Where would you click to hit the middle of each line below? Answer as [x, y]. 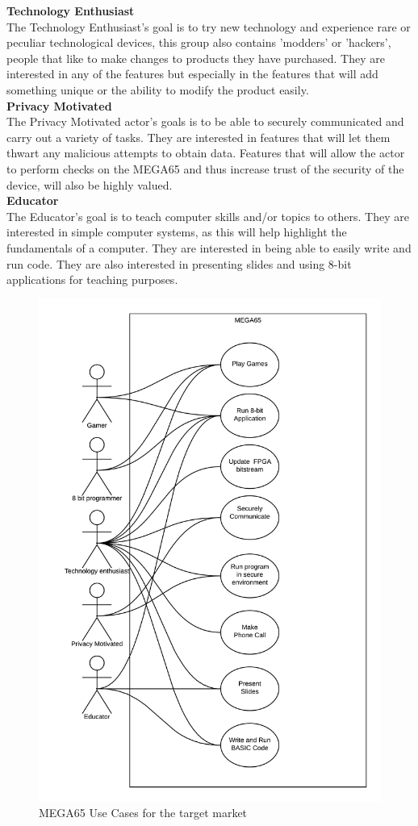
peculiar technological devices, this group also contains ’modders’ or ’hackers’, [199, 42]
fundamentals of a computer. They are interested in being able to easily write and [209, 247]
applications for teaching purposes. [92, 280]
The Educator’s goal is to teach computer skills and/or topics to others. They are [208, 216]
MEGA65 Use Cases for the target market [143, 813]
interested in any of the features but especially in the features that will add [192, 74]
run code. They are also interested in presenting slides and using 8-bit [179, 263]
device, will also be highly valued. [90, 184]
